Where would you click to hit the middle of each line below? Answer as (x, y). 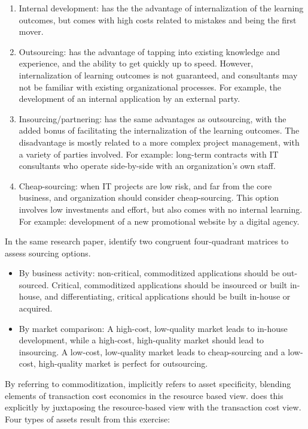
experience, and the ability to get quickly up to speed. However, (136, 63)
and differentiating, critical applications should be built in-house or (167, 296)
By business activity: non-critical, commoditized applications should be (149, 273)
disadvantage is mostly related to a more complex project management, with (159, 142)
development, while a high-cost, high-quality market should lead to (141, 340)
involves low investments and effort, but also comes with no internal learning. (161, 209)
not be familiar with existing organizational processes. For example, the (150, 87)
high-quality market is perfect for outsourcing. (123, 363)
